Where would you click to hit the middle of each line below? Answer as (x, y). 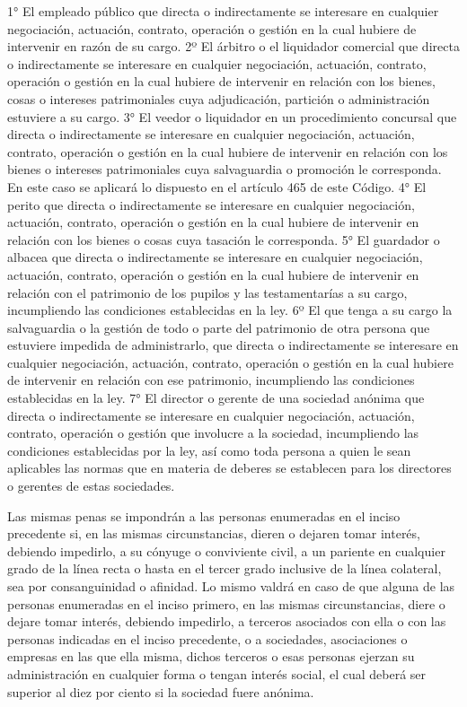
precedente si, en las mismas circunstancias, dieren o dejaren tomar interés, (214, 533)
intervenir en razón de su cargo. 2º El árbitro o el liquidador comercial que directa (233, 46)
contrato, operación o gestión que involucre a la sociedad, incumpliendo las (213, 433)
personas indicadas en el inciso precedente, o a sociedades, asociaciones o (207, 638)
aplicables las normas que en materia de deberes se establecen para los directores (229, 468)
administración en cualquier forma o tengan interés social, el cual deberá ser (217, 673)
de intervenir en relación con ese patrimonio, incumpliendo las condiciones (211, 380)
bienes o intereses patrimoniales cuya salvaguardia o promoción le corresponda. (225, 169)
